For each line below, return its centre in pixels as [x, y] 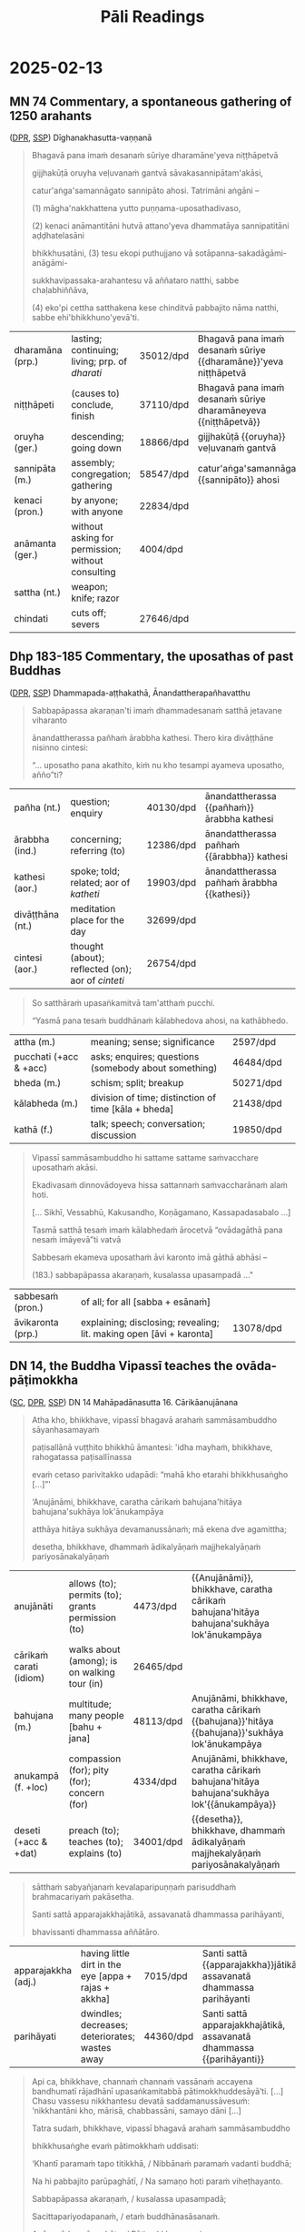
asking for [93, 538]
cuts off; [89, 613]
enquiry [87, 813]
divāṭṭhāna [36, 914]
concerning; [96, 839]
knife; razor [95, 598]
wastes [96, 2047]
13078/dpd [257, 1328]
